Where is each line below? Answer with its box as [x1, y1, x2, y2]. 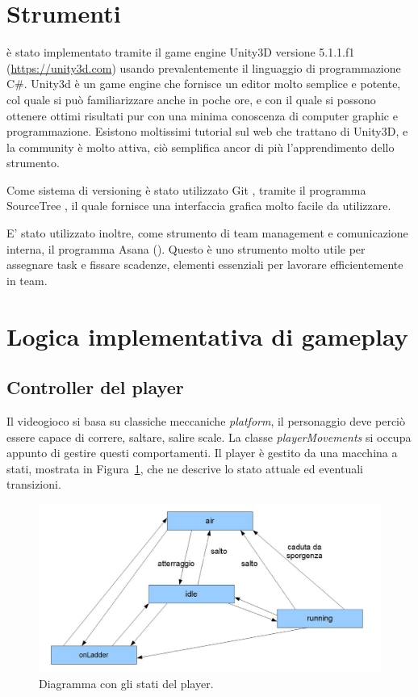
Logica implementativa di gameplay [6, 319, 408, 352]
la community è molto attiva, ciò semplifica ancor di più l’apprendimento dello [6, 138, 395, 155]
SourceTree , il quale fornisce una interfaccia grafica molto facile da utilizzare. [6, 197, 391, 214]
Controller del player [6, 375, 184, 400]
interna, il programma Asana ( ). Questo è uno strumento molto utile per [6, 240, 366, 257]
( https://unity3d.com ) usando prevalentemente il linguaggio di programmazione [6, 59, 401, 76]
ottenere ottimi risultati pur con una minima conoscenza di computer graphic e [6, 107, 398, 124]
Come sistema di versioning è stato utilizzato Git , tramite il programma [6, 181, 366, 198]
